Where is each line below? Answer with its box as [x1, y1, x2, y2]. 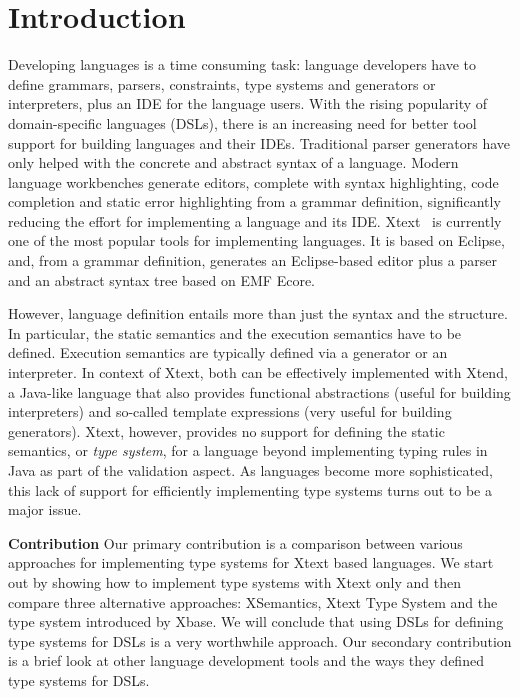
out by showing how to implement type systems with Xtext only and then [8, 571, 461, 592]
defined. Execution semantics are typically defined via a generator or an [8, 342, 448, 363]
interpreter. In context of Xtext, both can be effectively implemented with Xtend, [8, 362, 508, 383]
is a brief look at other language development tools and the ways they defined [8, 650, 484, 671]
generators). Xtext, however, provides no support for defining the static [8, 420, 445, 441]
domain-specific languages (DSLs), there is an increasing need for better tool [8, 112, 477, 133]
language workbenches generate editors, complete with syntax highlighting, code [8, 171, 499, 192]
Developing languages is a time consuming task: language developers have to [8, 54, 477, 75]
